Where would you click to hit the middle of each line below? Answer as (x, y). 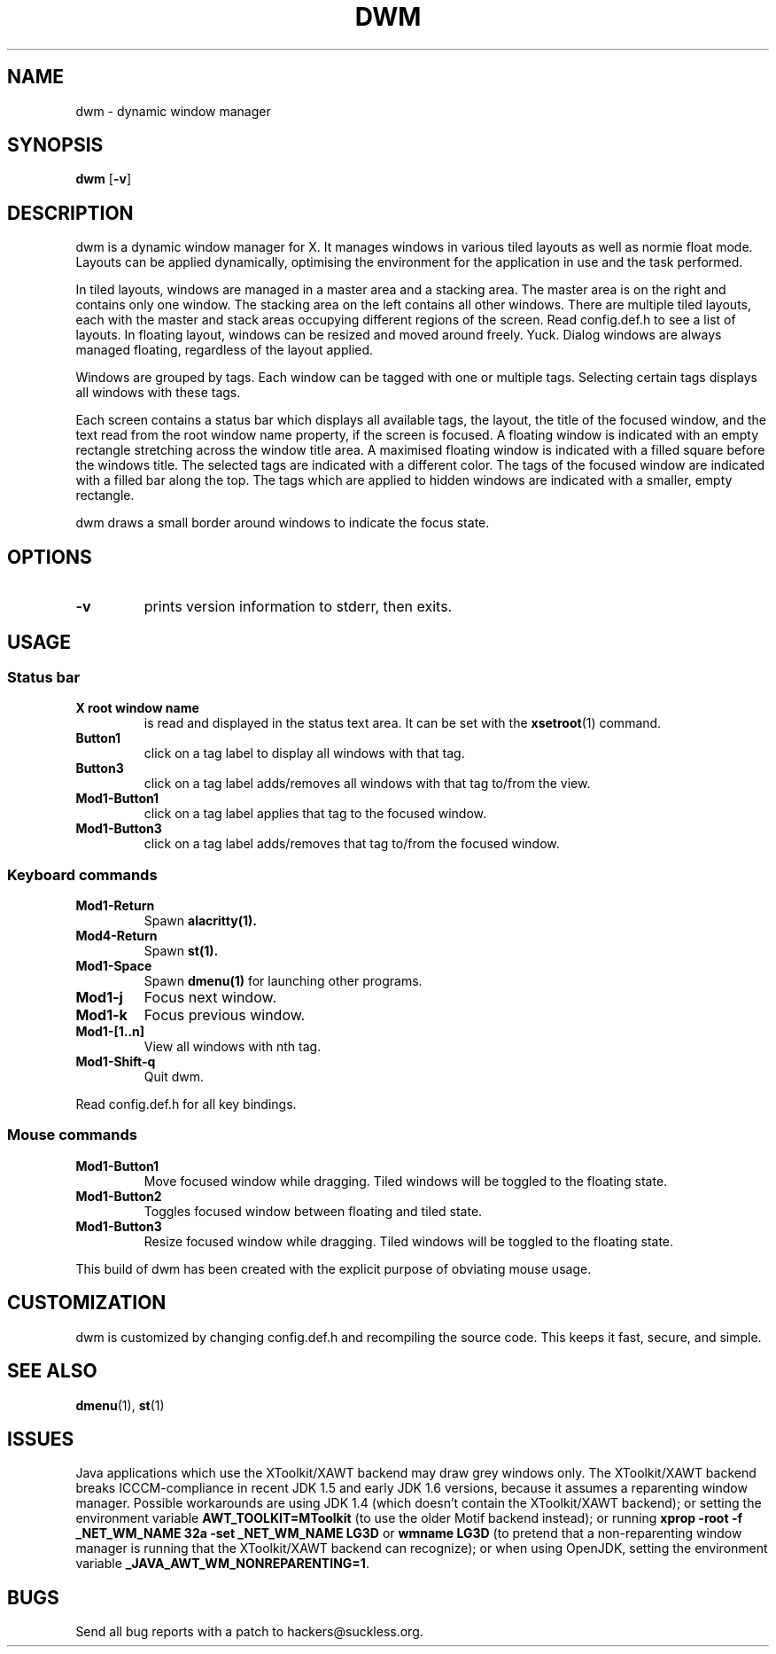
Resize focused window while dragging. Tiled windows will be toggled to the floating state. (409, 1241)
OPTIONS (50, 557)
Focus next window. (210, 998)
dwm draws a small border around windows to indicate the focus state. (283, 523)
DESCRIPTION (70, 213)
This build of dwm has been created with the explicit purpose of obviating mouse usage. (334, 1268)
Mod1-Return (115, 906)
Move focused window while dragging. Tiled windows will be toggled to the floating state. (406, 1181)
